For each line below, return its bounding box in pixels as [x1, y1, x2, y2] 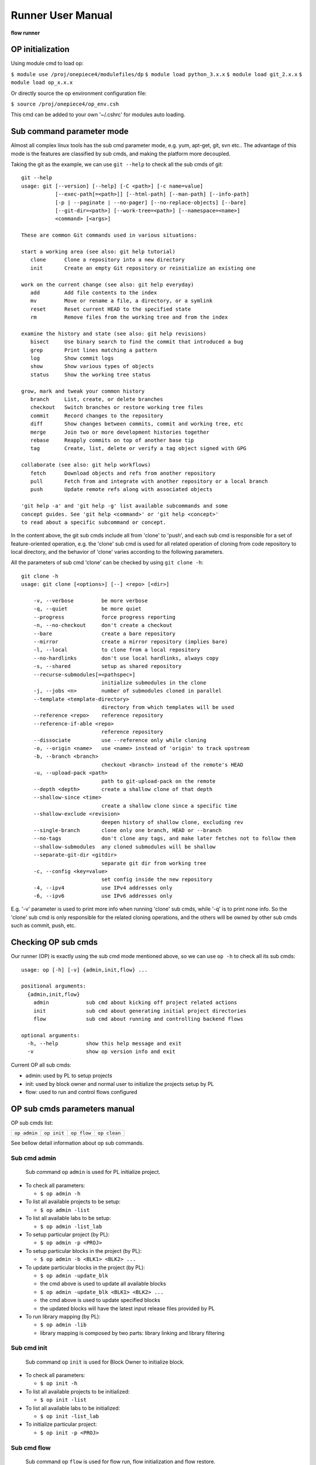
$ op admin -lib [40, 1321, 87, 1328]
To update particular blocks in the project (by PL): [25, 1263, 146, 1271]
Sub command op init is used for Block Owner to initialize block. [25, 1358, 184, 1365]
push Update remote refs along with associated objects [30, 486, 213, 493]
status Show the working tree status [30, 371, 152, 378]
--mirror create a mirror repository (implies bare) [33, 638, 228, 645]
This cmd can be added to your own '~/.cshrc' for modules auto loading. [11, 111, 186, 118]
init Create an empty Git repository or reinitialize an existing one [30, 264, 256, 271]
